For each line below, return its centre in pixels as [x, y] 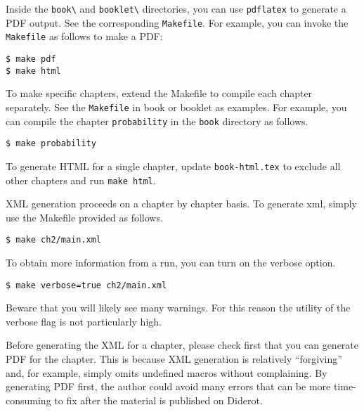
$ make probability [51, 144]
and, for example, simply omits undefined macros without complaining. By [167, 372]
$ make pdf [31, 59]
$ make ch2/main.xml [54, 240]
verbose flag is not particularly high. [84, 321]
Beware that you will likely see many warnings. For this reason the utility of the [178, 308]
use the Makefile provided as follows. [84, 217]
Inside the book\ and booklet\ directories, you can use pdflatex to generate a [176, 8]
